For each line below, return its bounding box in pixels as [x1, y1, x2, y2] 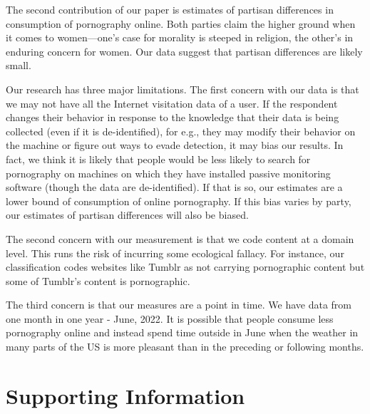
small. [6, 58, 31, 73]
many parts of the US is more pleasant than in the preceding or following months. [6, 339, 364, 354]
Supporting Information [6, 381, 245, 410]
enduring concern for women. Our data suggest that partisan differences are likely [6, 43, 363, 58]
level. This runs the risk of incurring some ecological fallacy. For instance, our [6, 245, 344, 260]
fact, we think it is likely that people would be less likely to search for [6, 151, 311, 166]
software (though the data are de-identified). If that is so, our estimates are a [6, 180, 343, 195]
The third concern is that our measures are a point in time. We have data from [6, 297, 352, 312]
